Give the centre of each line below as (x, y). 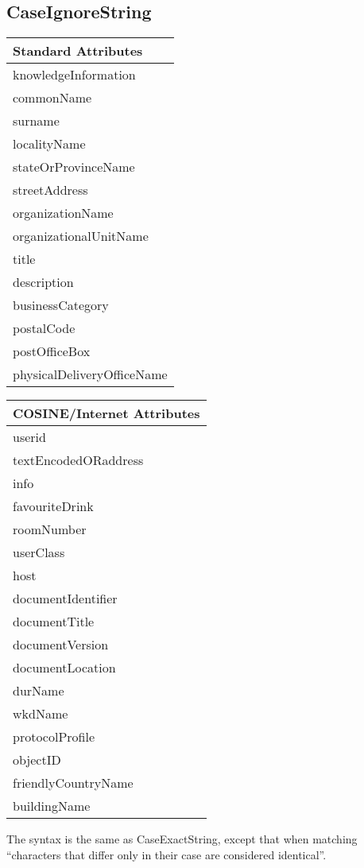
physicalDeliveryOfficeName (90, 374)
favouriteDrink (53, 506)
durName (39, 691)
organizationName (63, 213)
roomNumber (50, 529)
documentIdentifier (65, 599)
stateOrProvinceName (74, 167)
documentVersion (61, 645)
